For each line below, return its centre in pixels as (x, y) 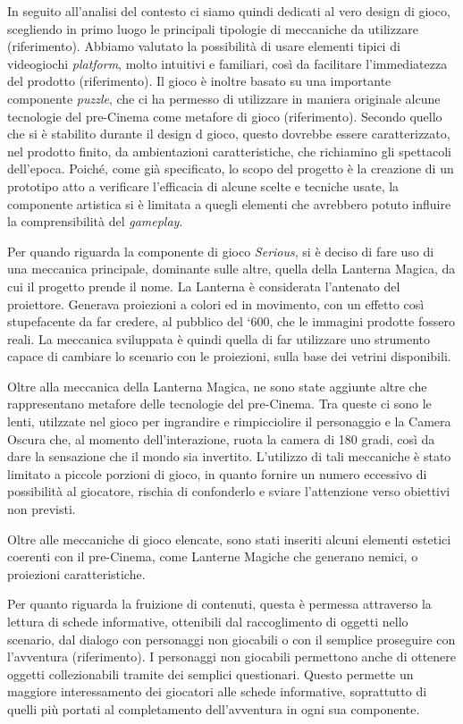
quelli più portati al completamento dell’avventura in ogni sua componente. (214, 708)
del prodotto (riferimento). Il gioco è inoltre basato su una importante (199, 81)
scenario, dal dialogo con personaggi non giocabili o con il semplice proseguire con (231, 639)
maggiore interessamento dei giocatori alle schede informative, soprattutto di (217, 691)
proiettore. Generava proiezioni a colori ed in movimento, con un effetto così (216, 303)
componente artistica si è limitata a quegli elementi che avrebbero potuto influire (229, 203)
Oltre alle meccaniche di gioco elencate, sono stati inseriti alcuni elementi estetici (229, 539)
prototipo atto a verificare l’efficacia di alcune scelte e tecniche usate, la (203, 185)
